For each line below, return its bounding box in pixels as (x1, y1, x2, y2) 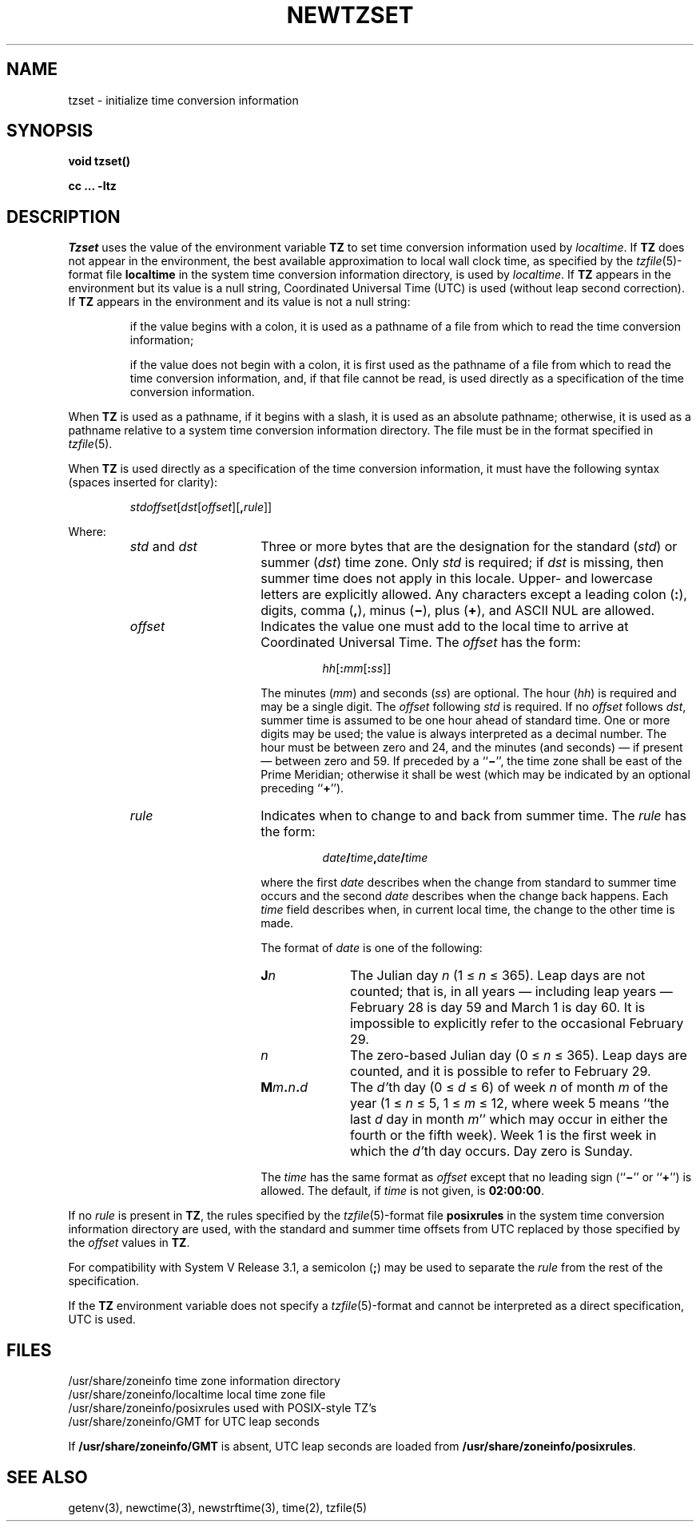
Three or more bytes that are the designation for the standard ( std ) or (261, 538, 678, 555)
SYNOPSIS (6, 121, 93, 141)
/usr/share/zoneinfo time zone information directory (68, 1374, 340, 1388)
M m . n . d (261, 1079, 308, 1096)
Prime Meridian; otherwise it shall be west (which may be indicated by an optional (261, 768, 691, 782)
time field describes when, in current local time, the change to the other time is (261, 903, 675, 917)
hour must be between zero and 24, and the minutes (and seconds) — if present (261, 740, 683, 755)
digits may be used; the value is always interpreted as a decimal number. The (261, 727, 667, 741)
